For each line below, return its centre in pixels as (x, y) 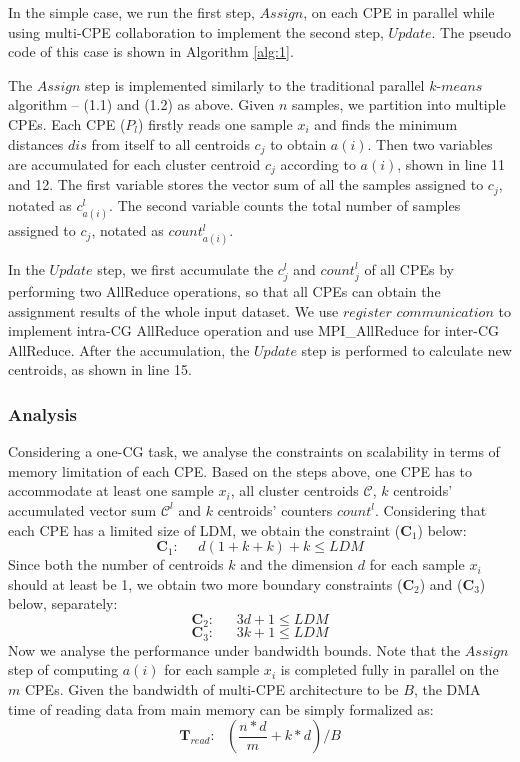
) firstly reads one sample (215, 123)
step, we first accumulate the (185, 268)
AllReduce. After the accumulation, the (129, 349)
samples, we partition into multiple (398, 104)
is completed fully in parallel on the (389, 669)
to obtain (298, 143)
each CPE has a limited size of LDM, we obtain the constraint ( (204, 529)
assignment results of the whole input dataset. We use (173, 310)
